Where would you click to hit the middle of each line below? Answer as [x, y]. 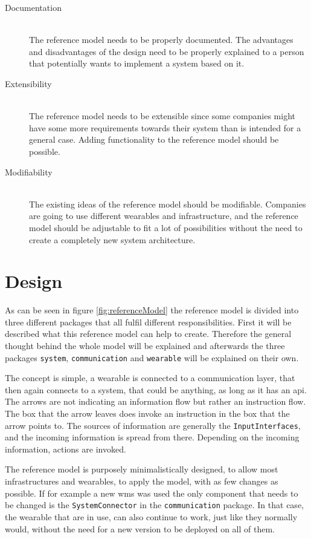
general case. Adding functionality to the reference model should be [154, 139]
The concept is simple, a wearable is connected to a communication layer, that [150, 378]
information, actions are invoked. [66, 449]
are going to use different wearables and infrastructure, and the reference [164, 216]
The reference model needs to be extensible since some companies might [162, 116]
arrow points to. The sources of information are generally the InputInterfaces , [153, 425]
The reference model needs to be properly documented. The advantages [161, 40]
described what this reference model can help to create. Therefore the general [148, 334]
